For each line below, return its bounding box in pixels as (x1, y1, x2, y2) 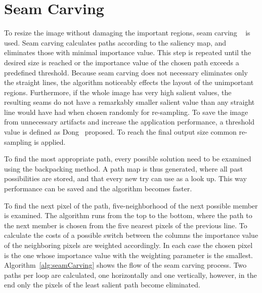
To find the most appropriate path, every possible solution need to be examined (4, 153, 251, 164)
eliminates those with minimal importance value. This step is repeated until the (4, 47, 251, 58)
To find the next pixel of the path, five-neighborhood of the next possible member (4, 200, 258, 211)
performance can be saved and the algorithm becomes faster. (4, 183, 192, 194)
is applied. (34, 136, 66, 147)
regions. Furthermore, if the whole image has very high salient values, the (4, 87, 232, 97)
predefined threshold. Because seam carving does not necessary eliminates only (4, 67, 248, 77)
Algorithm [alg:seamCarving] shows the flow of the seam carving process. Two (4, 260, 247, 270)
